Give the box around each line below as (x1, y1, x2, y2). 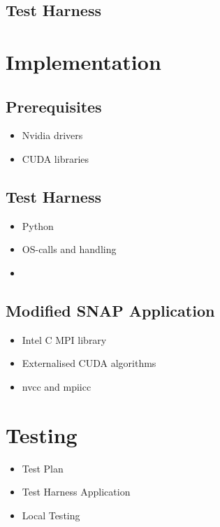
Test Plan (22, 461, 64, 475)
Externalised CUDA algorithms (22, 356, 156, 370)
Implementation (6, 47, 161, 75)
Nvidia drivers (22, 128, 83, 143)
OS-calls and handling (22, 242, 117, 257)
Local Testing (22, 507, 80, 522)
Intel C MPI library (22, 332, 107, 347)
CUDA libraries (22, 151, 89, 166)
